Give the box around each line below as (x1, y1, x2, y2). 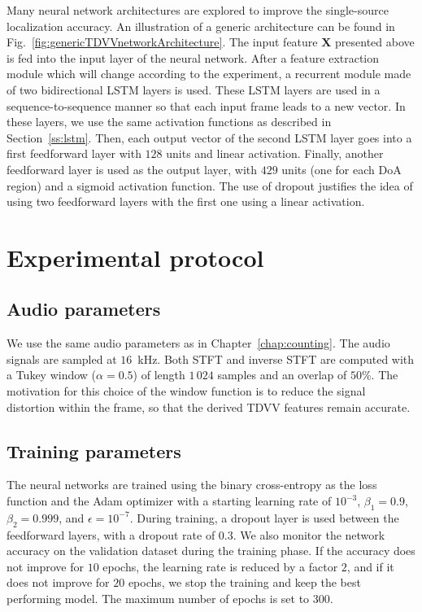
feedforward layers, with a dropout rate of (7, 526, 215, 543)
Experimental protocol (7, 240, 264, 273)
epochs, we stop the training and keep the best (128, 574, 361, 591)
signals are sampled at (7, 350, 117, 367)
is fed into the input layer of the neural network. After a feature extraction (7, 49, 380, 66)
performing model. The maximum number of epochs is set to (7, 590, 310, 607)
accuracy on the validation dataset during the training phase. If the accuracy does (7, 542, 415, 559)
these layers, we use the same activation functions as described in (7, 113, 332, 130)
